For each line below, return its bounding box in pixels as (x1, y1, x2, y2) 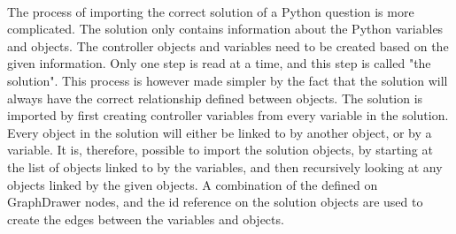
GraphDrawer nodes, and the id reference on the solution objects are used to (7, 192, 423, 211)
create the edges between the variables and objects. (7, 209, 284, 228)
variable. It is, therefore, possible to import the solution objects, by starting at (7, 140, 433, 159)
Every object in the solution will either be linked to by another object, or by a (7, 123, 432, 141)
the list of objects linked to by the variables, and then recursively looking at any (7, 157, 443, 176)
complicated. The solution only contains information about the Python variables (7, 19, 444, 38)
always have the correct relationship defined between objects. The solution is (7, 88, 423, 107)
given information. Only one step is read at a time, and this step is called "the (7, 54, 431, 72)
